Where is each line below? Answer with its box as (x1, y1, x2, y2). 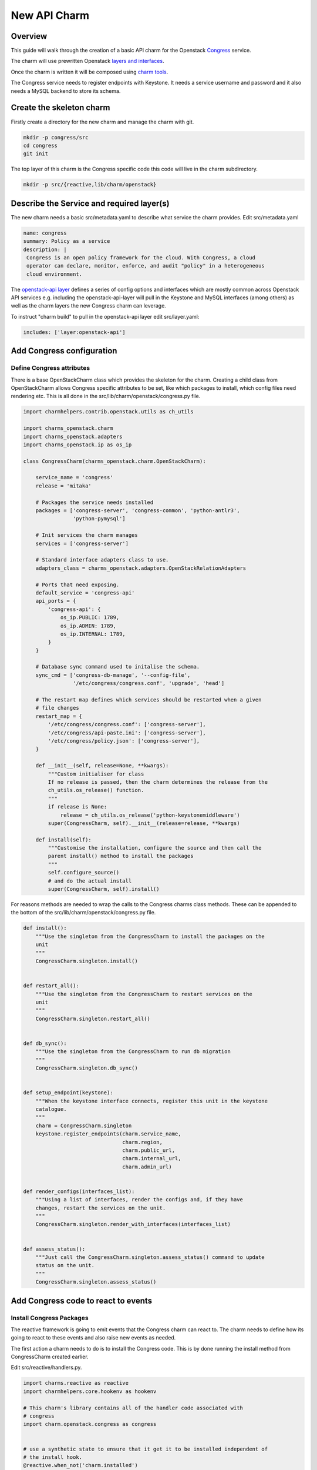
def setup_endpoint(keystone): (23, 1090, 114, 1096)
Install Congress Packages (11, 1314, 89, 1322)
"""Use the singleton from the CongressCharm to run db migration (35, 1048, 231, 1055)
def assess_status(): (23, 1245, 86, 1252)
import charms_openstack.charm (23, 425, 114, 432)
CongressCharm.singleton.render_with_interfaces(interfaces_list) (35, 1221, 231, 1228)
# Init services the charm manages (35, 532, 138, 539)
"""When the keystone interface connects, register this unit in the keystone (35, 1097, 268, 1104)
